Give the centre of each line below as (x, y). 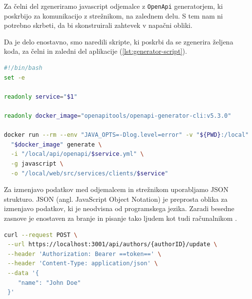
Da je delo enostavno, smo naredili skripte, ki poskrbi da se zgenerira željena (119, 41)
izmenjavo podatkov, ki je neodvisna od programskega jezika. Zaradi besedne (119, 208)
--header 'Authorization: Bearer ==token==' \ (84, 254)
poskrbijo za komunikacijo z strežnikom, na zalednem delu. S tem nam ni (114, 15)
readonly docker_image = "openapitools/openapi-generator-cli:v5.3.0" (118, 116)
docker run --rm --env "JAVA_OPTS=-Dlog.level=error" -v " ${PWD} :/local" (126, 135)
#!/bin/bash (23, 68)
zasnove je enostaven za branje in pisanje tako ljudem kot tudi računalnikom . (121, 218)
